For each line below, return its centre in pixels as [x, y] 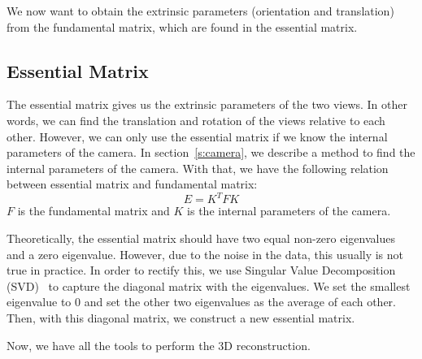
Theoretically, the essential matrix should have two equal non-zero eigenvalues [201, 238]
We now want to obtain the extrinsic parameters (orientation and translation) [200, 11]
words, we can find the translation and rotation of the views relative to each [196, 120]
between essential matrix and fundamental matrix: [132, 184]
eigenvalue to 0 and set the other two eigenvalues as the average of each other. [201, 302]
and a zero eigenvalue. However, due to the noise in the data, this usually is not [205, 254]
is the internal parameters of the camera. [289, 211]
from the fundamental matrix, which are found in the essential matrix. [182, 26]
